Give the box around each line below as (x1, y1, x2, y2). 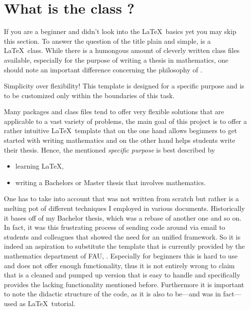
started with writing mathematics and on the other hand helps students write (4, 135, 235, 145)
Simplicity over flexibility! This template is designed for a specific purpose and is (4, 81, 245, 91)
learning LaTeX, (15, 161, 64, 171)
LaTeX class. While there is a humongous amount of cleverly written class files (4, 45, 240, 55)
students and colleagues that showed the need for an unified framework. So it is (4, 231, 241, 241)
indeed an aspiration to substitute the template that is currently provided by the (4, 241, 245, 251)
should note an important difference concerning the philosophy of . (4, 64, 202, 74)
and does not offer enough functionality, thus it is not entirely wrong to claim (4, 260, 235, 270)
